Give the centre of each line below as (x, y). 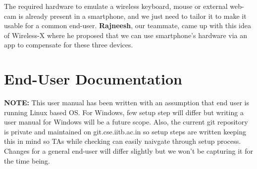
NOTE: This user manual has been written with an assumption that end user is (127, 103)
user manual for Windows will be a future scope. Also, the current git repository (126, 122)
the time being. (27, 160)
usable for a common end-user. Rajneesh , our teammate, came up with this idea (128, 25)
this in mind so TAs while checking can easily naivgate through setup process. (123, 141)
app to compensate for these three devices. (69, 45)
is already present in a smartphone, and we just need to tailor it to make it (132, 16)
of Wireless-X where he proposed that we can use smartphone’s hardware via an (126, 35)
